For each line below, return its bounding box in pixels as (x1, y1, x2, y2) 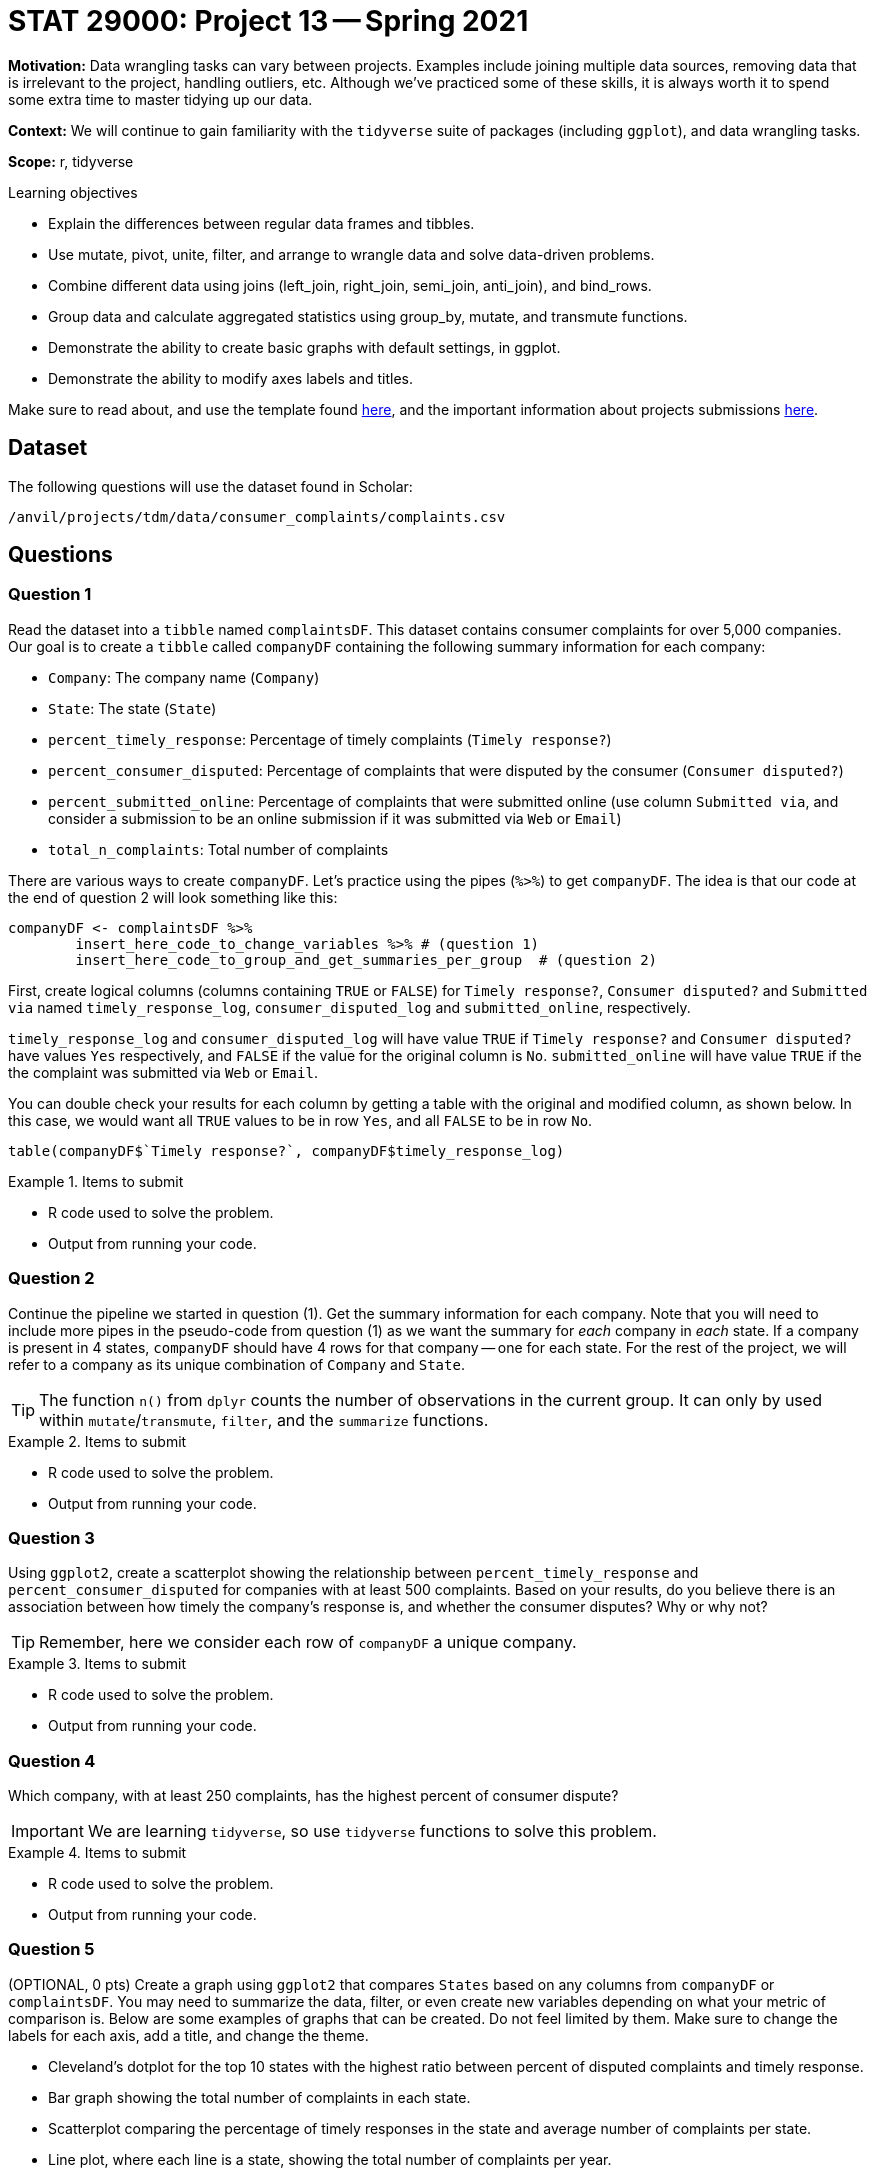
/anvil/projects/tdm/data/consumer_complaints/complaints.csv (8, 508, 506, 525)
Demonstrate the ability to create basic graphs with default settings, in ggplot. (48, 338, 561, 356)
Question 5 (8, 1939, 95, 1960)
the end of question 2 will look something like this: (8, 888, 338, 906)
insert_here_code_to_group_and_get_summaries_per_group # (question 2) (75, 951, 658, 968)
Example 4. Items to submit (8, 1844, 187, 1862)
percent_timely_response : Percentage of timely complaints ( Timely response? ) (48, 730, 612, 748)
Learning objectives (8, 183, 138, 201)
